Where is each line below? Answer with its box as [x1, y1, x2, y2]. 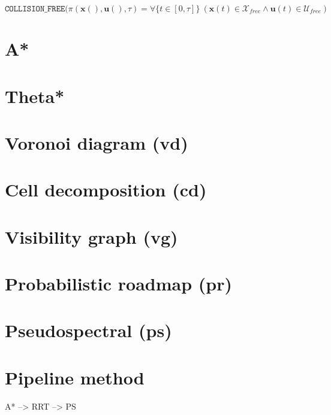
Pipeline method [5, 365, 145, 389]
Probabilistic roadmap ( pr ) [5, 271, 233, 296]
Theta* [5, 83, 65, 108]
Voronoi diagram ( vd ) [5, 130, 188, 155]
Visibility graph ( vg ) [5, 224, 178, 249]
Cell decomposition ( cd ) [5, 177, 207, 202]
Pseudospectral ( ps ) [5, 318, 172, 343]
